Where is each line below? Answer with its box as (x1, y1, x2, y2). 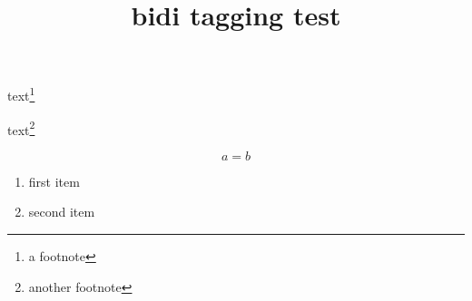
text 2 (7, 117, 35, 139)
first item (28, 171, 80, 190)
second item (28, 202, 95, 221)
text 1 (7, 83, 35, 105)
